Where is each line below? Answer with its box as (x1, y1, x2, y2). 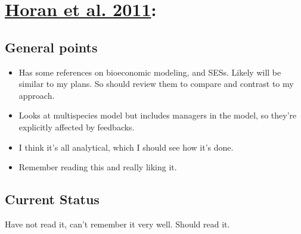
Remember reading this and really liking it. (18, 161, 177, 173)
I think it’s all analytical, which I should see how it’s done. (18, 141, 234, 153)
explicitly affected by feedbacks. (18, 120, 135, 133)
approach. (18, 89, 55, 101)
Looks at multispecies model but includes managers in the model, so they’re (18, 109, 297, 121)
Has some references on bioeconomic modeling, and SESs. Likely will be (18, 65, 281, 78)
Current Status (5, 190, 100, 208)
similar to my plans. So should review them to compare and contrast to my (18, 77, 294, 90)
